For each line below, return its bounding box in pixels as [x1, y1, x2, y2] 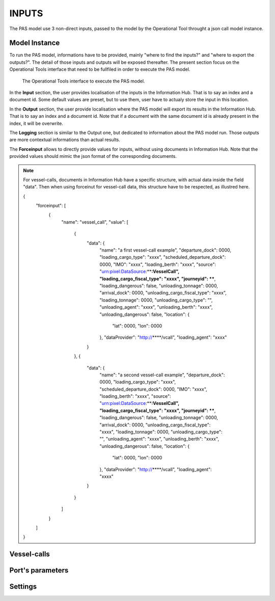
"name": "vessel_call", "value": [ [61, 219, 128, 225]
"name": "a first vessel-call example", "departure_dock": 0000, [99, 247, 232, 253]
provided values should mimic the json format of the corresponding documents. [9, 153, 177, 159]
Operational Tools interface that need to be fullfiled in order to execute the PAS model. [9, 66, 190, 72]
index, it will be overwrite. [9, 120, 63, 126]
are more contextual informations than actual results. [9, 136, 121, 143]
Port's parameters [9, 566, 69, 575]
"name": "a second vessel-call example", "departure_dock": [99, 372, 225, 378]
